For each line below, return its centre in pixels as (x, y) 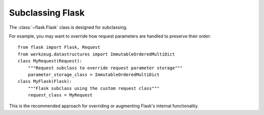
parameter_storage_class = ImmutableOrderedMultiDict (94, 75)
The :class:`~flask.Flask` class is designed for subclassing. (68, 27)
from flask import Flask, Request (59, 47)
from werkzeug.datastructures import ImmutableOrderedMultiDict (97, 54)
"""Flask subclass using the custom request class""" (94, 88)
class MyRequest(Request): (50, 61)
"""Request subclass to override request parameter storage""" (105, 68)
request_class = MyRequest (60, 95)
